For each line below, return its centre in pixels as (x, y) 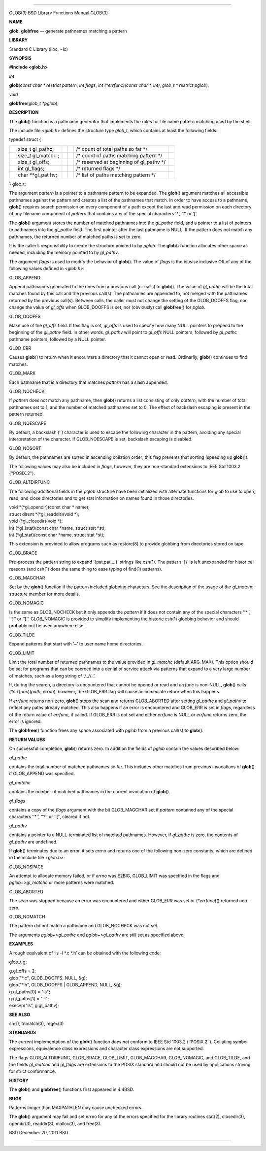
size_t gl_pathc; (36, 149)
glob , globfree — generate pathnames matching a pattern (68, 31)
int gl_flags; (31, 169)
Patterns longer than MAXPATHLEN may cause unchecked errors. (76, 1108)
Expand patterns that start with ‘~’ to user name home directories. (76, 644)
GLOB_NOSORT (25, 448)
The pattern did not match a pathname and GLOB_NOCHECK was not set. (84, 926)
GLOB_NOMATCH (27, 917)
